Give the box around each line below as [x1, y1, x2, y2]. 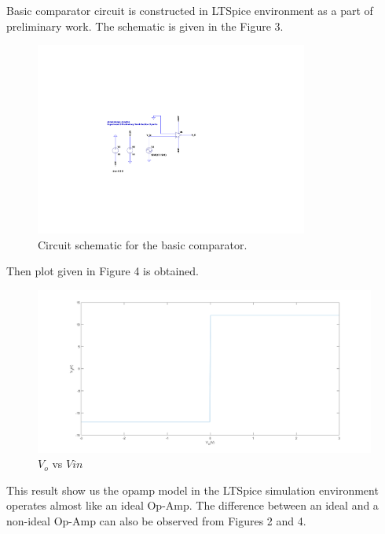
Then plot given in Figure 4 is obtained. [6, 263, 199, 279]
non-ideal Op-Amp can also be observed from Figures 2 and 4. [6, 513, 306, 528]
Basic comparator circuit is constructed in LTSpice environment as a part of [6, 2, 373, 18]
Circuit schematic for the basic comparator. [38, 236, 247, 252]
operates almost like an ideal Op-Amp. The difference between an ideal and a [6, 497, 379, 514]
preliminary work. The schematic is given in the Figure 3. [6, 17, 284, 34]
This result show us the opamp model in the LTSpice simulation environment [6, 481, 379, 498]
